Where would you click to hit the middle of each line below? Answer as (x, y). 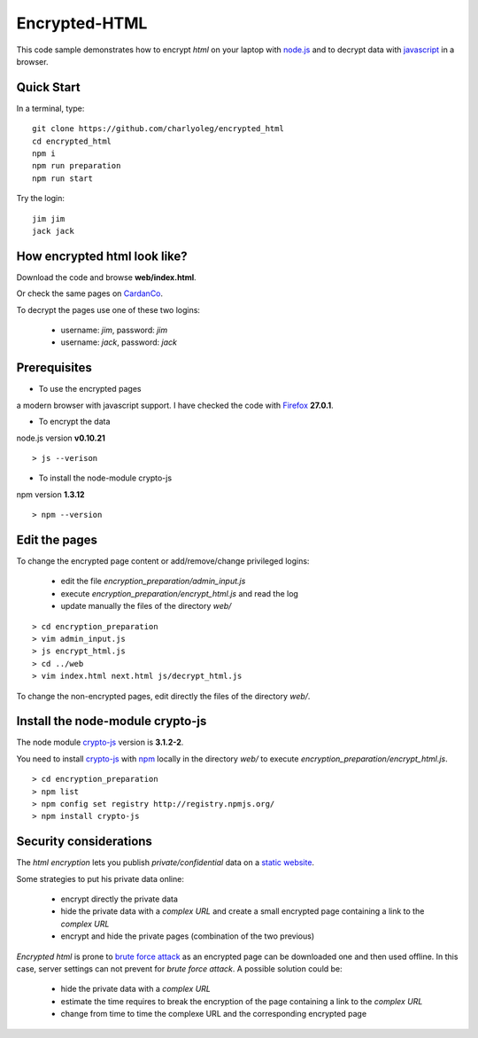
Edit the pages (57, 539)
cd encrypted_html (72, 141)
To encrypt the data (74, 422)
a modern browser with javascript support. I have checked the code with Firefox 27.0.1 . (175, 405)
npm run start (62, 178)
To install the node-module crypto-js (105, 478)
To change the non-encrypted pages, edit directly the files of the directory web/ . (163, 696)
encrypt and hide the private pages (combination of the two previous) (188, 936)
